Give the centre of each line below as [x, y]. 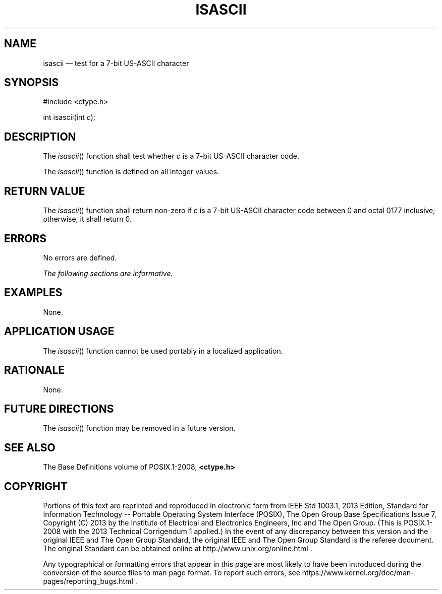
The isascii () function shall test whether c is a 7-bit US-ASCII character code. [171, 156]
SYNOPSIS [32, 83]
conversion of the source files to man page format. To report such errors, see [172, 573]
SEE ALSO [30, 447]
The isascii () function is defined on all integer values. [131, 172]
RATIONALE [35, 370]
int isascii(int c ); [69, 117]
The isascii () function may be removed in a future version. [139, 428]
